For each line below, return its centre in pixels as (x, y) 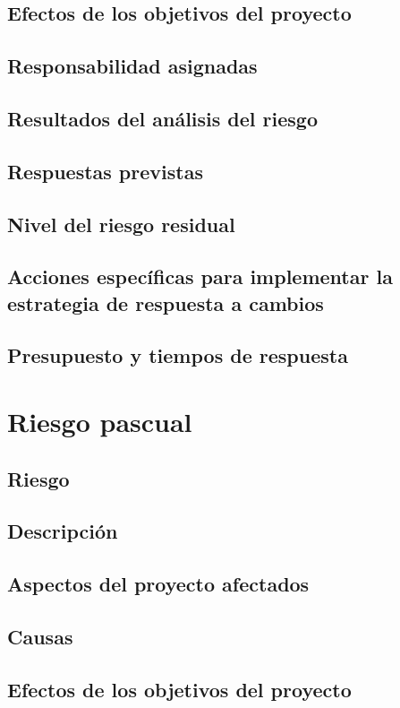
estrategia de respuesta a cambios (166, 302)
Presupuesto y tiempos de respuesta (178, 355)
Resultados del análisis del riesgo (163, 118)
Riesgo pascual (100, 422)
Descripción (63, 531)
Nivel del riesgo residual (121, 224)
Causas (40, 636)
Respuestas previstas (105, 171)
